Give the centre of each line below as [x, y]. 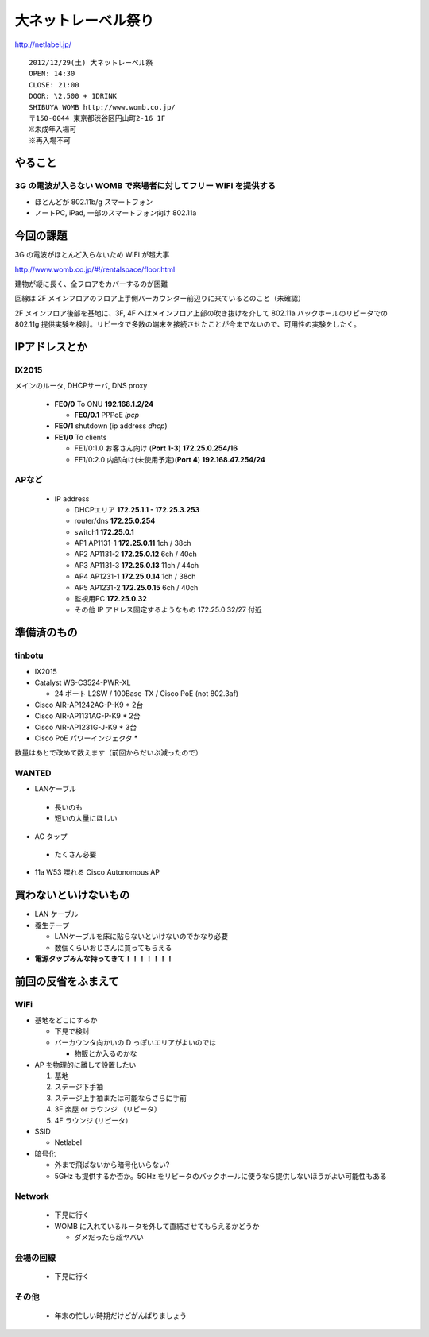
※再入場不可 [50, 140]
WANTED [33, 773]
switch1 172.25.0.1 [104, 531]
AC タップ [51, 836]
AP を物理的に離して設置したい [85, 1065]
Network [32, 1196]
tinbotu [29, 655]
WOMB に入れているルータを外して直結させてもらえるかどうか [157, 1226]
